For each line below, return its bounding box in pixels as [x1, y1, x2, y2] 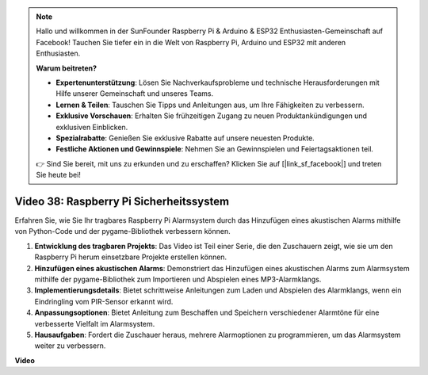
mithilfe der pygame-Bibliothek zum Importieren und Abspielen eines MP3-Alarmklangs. [34, 274, 322, 284]
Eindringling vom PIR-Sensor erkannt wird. [34, 297, 174, 306]
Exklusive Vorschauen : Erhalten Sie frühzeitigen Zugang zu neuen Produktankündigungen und [55, 111, 368, 121]
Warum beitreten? [36, 63, 97, 73]
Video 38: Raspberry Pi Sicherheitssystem [14, 194, 230, 208]
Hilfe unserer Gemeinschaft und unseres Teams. [55, 89, 214, 98]
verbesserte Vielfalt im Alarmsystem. [34, 319, 155, 328]
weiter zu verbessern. [34, 341, 106, 350]
